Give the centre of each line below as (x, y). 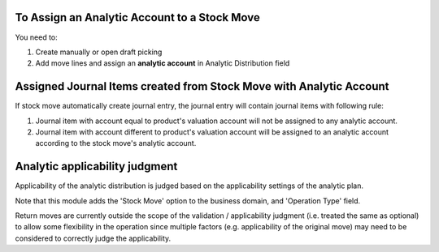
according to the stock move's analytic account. (116, 143)
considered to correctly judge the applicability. (93, 238)
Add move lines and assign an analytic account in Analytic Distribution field (163, 63)
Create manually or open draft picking (99, 52)
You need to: (37, 37)
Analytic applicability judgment (96, 167)
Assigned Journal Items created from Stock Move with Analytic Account (202, 86)
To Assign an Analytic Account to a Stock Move (137, 17)
